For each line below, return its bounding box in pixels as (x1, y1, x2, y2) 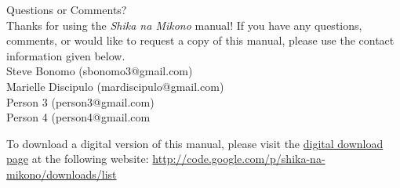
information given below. (6, 47, 125, 63)
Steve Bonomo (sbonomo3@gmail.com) (6, 63, 193, 79)
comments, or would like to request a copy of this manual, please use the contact (6, 32, 395, 49)
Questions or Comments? (6, 2, 127, 17)
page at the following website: (6, 150, 149, 167)
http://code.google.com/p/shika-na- (152, 150, 325, 167)
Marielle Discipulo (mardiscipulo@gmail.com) (6, 78, 224, 94)
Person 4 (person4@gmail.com (6, 109, 151, 125)
